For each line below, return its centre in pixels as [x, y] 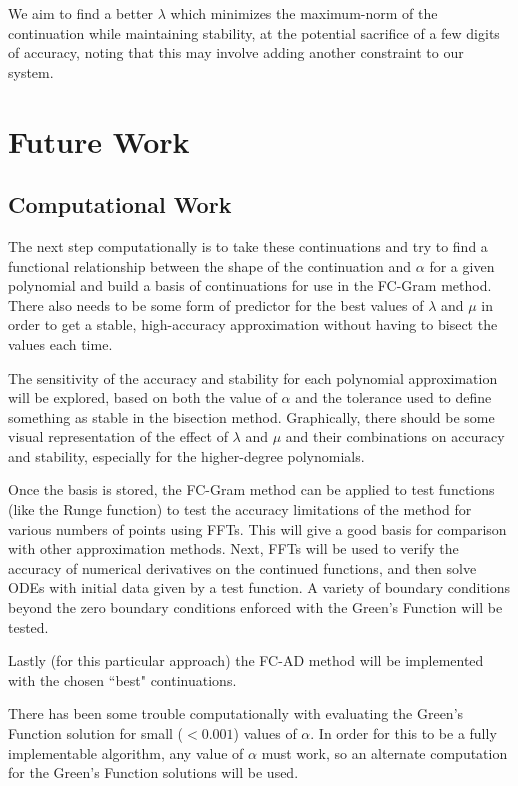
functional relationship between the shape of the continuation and [210, 265]
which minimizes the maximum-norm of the [304, 13]
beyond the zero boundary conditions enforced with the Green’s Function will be [255, 607]
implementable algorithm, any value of [126, 752]
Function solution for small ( [96, 733]
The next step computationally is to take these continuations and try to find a [248, 245]
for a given [462, 265]
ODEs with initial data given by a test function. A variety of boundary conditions [259, 587]
